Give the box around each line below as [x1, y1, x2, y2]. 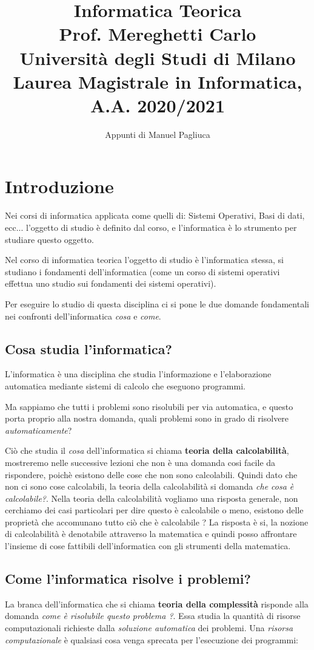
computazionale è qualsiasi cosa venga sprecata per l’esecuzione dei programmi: [5, 633, 298, 646]
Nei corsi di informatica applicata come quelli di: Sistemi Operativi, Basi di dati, [5, 209, 305, 222]
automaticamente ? [5, 423, 72, 436]
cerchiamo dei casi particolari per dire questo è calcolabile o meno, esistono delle [5, 504, 304, 516]
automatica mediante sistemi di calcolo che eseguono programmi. [5, 379, 246, 392]
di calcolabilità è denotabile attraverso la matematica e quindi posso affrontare [5, 527, 297, 540]
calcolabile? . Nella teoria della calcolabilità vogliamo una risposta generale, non [5, 491, 298, 504]
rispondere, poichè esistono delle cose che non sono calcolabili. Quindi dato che [5, 468, 298, 481]
